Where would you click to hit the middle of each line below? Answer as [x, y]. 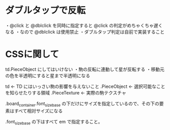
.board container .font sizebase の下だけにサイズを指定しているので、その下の [82, 104]
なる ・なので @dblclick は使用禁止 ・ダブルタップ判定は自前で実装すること [85, 31]
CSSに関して [32, 54]
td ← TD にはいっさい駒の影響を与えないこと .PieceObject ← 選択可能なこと [85, 86]
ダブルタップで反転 [46, 10]
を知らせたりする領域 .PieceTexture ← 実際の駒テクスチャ [66, 92]
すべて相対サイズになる [38, 111]
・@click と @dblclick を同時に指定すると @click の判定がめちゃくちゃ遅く [84, 25]
